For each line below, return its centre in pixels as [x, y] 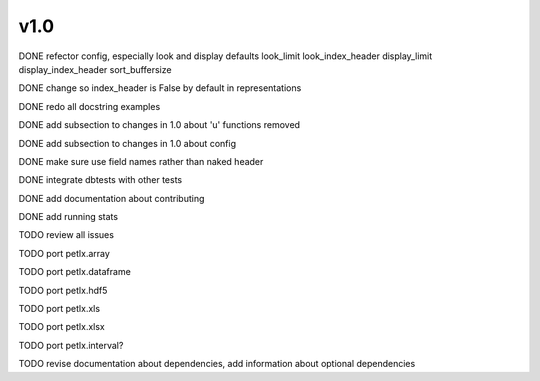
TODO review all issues [66, 235]
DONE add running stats [68, 217]
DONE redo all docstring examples [89, 106]
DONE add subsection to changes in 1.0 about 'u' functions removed [159, 125]
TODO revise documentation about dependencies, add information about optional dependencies [217, 364]
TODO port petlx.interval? [71, 345]
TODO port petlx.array [64, 253]
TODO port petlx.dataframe [75, 272]
